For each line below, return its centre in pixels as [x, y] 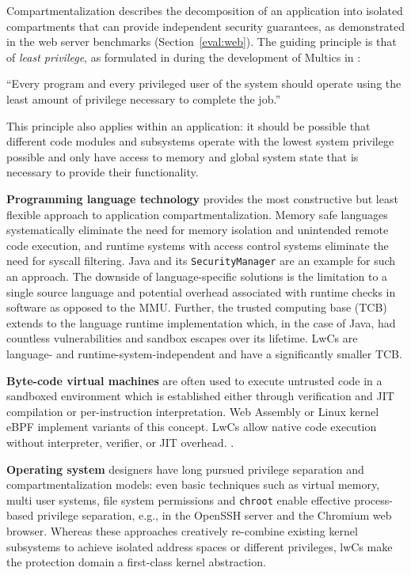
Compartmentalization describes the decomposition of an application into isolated [205, 10]
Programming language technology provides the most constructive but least [202, 198]
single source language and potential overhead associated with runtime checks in [201, 291]
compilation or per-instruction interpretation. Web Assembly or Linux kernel [193, 411]
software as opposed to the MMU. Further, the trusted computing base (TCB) [197, 307]
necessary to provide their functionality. [103, 172]
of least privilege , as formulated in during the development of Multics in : [184, 57]
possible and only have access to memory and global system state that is [183, 156]
